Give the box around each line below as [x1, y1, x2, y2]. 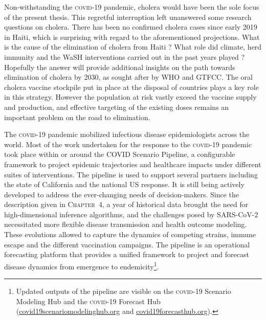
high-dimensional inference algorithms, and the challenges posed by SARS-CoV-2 [4, 209, 258, 219]
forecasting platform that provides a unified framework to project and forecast [4, 249, 249, 260]
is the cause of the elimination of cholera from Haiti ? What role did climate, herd [4, 41, 262, 52]
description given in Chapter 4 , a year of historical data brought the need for [4, 199, 249, 210]
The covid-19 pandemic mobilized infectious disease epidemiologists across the [4, 129, 250, 140]
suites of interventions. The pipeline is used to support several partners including [4, 169, 258, 179]
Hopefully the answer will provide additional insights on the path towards [4, 61, 235, 72]
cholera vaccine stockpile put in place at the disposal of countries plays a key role [4, 81, 259, 92]
